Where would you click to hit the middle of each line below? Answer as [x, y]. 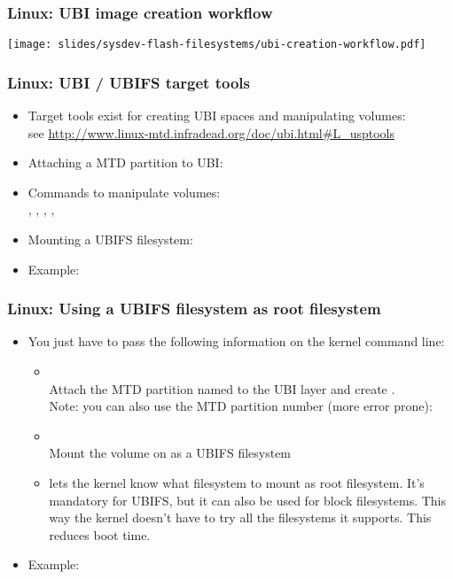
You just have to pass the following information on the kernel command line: [236, 341]
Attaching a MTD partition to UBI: [125, 162]
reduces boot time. [100, 534]
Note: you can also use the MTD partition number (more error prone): [241, 406]
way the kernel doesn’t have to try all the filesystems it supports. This [240, 517]
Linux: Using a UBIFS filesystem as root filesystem [194, 309]
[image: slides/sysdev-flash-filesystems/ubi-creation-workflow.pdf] [217, 45]
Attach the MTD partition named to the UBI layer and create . [222, 388]
